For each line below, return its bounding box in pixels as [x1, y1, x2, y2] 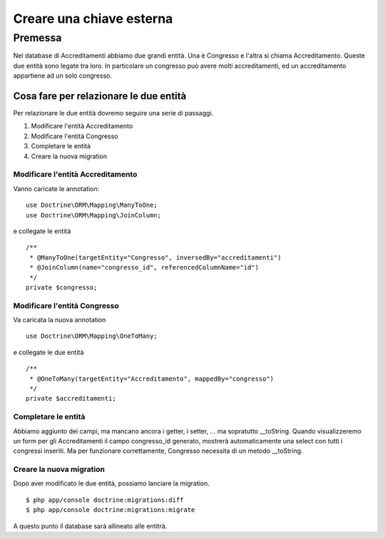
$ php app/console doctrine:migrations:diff [26, 496, 185, 504]
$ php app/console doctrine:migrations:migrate [26, 506, 195, 514]
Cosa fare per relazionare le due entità [13, 90, 187, 102]
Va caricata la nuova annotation [13, 316, 106, 324]
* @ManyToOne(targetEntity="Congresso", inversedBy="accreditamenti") [29, 253, 282, 262]
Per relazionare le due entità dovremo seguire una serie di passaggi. [13, 109, 214, 118]
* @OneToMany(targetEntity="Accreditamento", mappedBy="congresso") [29, 374, 274, 383]
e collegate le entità [13, 227, 71, 235]
